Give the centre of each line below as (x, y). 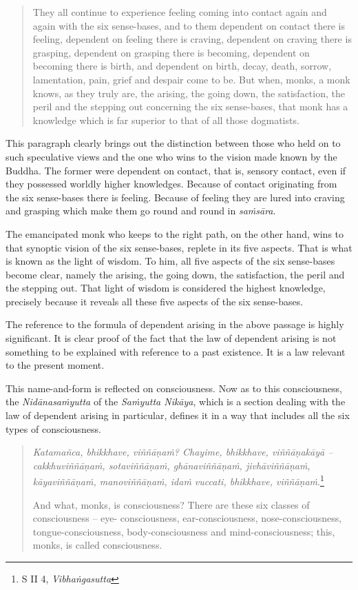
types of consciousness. (53, 428)
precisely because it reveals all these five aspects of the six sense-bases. (155, 301)
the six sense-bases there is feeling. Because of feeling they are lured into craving (175, 197)
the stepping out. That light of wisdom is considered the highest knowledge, (166, 288)
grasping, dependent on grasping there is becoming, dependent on (171, 52)
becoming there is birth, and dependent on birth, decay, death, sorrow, (182, 66)
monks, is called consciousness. (97, 545)
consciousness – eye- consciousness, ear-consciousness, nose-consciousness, (187, 518)
